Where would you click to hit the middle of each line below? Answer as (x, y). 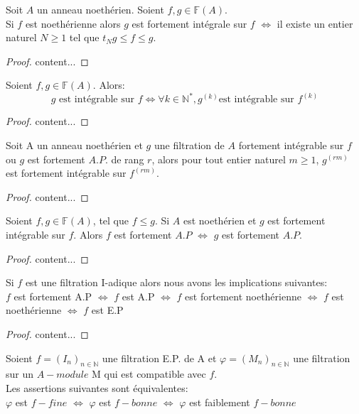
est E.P (107, 310)
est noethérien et (220, 220)
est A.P (138, 296)
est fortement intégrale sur (189, 23)
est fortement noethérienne (243, 296)
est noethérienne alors (73, 23)
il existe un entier (315, 23)
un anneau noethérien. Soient (100, 9)
